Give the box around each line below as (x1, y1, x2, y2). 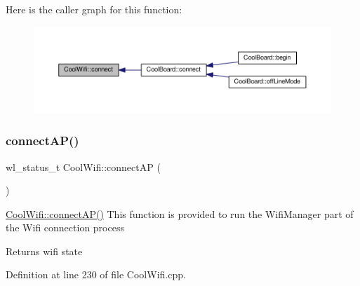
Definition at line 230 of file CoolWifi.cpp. (6, 267, 186, 282)
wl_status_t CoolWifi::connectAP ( (6, 159, 161, 174)
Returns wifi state (6, 243, 83, 258)
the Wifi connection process (6, 220, 124, 235)
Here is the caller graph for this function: (6, 2, 182, 16)
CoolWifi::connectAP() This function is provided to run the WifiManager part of (6, 206, 354, 221)
